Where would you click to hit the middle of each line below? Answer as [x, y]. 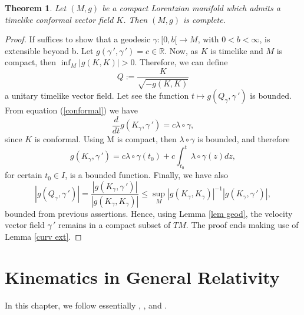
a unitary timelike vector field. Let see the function [97, 95]
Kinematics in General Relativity [142, 277]
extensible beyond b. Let [49, 50]
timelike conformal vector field [59, 19]
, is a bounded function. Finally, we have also [147, 175]
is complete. [204, 19]
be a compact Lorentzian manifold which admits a [191, 8]
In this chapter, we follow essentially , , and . [86, 305]
